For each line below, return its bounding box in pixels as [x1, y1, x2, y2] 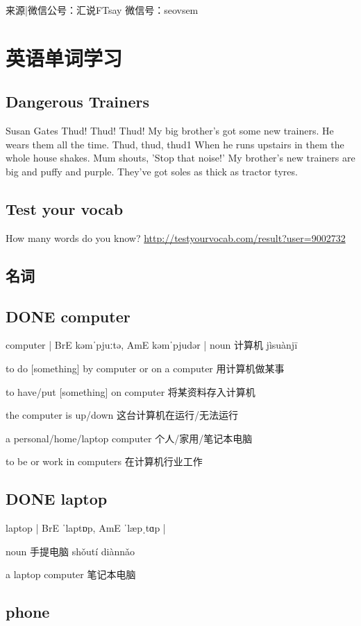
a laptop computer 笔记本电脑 [6, 567, 136, 582]
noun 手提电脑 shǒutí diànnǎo [6, 544, 135, 558]
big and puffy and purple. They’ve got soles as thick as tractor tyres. [6, 164, 298, 178]
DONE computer [6, 305, 131, 327]
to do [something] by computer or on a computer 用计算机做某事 [6, 360, 285, 375]
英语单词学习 [6, 43, 123, 71]
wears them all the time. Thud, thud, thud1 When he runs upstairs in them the [6, 137, 344, 151]
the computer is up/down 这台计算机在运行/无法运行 [6, 408, 238, 422]
